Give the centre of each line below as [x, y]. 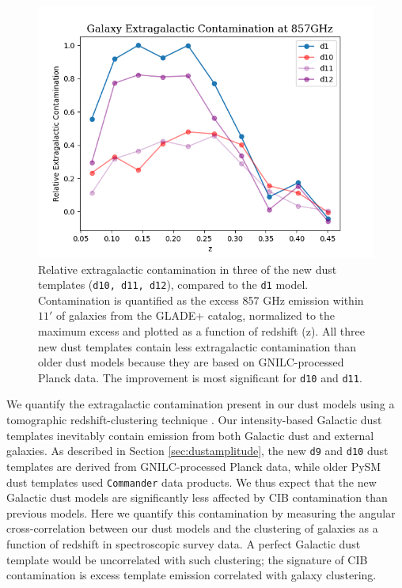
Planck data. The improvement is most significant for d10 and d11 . [200, 377]
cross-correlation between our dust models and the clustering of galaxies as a [192, 528]
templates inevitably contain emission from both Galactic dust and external [190, 435]
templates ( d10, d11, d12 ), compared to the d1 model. [173, 285]
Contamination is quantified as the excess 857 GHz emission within [201, 300]
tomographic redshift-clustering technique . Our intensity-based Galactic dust [194, 420]
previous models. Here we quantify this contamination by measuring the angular [201, 512]
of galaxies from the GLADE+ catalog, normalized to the [196, 315]
